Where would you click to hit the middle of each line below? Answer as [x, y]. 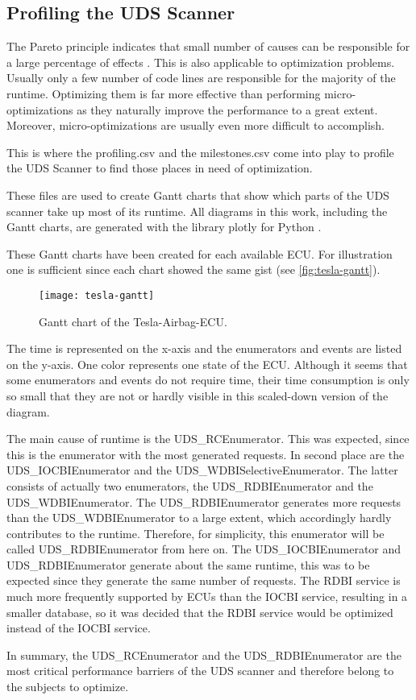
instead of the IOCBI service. [79, 628]
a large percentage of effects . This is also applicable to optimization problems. [201, 62]
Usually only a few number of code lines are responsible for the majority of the [201, 78]
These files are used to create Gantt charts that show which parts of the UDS [198, 195]
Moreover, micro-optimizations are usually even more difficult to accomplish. [196, 125]
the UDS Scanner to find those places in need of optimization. [160, 168]
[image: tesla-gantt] [97, 295]
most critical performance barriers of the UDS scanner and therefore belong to [200, 671]
